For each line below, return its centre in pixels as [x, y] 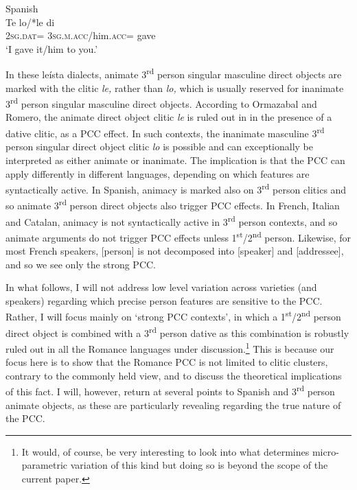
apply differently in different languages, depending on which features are [158, 173]
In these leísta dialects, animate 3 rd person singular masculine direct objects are [174, 73]
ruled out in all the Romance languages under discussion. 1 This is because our [170, 347]
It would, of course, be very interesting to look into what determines [165, 451]
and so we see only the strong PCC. [81, 264]
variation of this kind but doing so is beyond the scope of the [199, 465]
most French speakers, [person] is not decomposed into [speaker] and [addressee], [175, 251]
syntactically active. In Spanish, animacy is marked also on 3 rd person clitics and [176, 188]
